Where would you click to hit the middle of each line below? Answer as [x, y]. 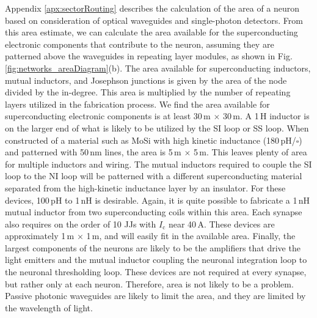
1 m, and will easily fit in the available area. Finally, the [191, 236]
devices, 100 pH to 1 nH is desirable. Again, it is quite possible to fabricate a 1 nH [158, 200]
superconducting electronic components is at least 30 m [108, 116]
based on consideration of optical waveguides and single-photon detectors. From [154, 20]
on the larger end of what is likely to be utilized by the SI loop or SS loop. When [157, 128]
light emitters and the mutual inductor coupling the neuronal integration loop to [156, 260]
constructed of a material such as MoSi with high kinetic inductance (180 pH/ [151, 140]
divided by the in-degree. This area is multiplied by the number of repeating [148, 92]
